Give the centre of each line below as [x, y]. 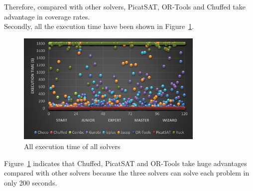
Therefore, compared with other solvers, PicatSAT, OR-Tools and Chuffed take [125, 6]
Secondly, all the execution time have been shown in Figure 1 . [99, 26]
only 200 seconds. [31, 182]
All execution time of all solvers [72, 146]
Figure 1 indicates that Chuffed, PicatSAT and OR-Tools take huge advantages [126, 163]
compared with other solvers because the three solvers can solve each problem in [127, 173]
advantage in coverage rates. [47, 16]
